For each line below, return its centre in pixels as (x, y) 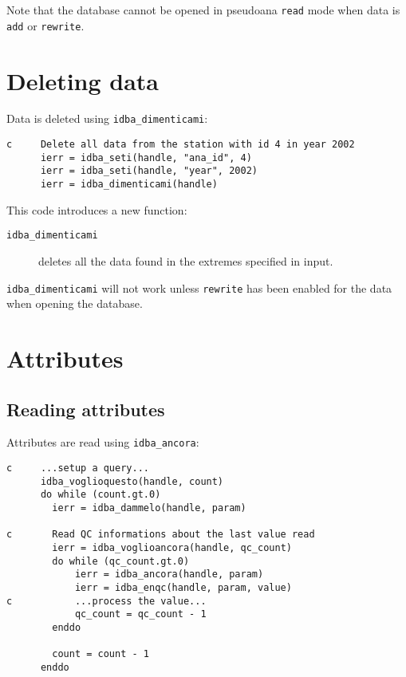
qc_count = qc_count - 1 (140, 614)
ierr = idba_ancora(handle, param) (169, 575)
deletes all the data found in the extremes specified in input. (186, 260)
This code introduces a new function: (97, 209)
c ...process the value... (106, 601)
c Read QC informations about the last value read (161, 535)
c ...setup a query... (78, 468)
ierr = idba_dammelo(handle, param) (149, 508)
